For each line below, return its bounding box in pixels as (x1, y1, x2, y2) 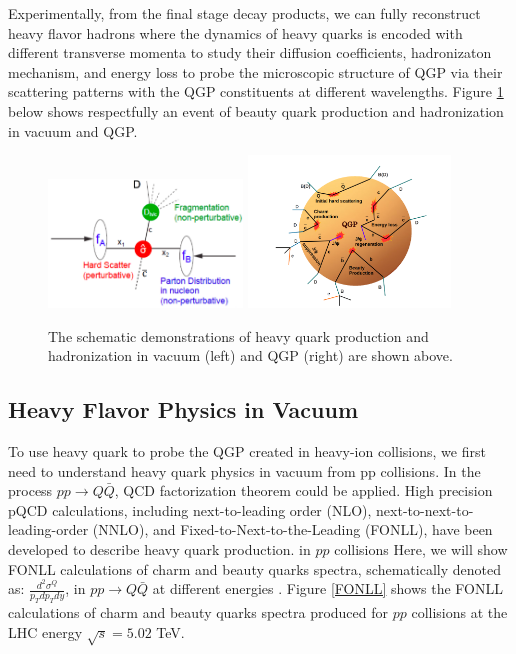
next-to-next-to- (376, 499, 474, 520)
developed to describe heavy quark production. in (8, 538, 311, 559)
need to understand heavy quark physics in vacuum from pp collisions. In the (8, 460, 481, 481)
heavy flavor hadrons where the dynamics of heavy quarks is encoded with (8, 22, 463, 43)
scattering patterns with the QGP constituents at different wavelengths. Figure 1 (8, 81, 504, 102)
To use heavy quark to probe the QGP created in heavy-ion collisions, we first (8, 440, 486, 461)
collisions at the (411, 601, 508, 622)
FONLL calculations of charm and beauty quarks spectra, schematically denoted (8, 558, 501, 579)
